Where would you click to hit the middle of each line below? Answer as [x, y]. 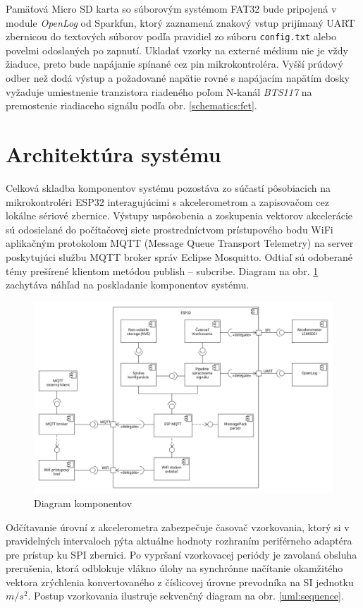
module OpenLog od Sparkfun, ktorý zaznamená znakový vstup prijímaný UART [180, 22]
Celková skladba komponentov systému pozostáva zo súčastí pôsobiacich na [168, 187]
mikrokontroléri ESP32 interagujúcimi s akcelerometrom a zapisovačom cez [167, 201]
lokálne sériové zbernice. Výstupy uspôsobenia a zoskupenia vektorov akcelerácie [179, 215]
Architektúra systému [113, 154]
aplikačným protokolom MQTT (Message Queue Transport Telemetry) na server [180, 243]
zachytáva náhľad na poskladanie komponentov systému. [128, 285]
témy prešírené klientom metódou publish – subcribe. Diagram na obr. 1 [162, 270]
